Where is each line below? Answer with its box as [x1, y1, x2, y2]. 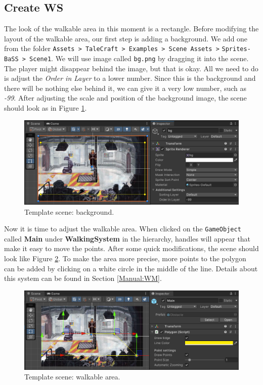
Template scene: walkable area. [24, 371, 120, 382]
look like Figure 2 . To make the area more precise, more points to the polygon [4, 253, 246, 263]
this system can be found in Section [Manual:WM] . [4, 273, 162, 283]
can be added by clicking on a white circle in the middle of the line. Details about [4, 263, 258, 273]
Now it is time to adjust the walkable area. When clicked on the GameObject [4, 223, 241, 234]
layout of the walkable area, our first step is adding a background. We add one [4, 33, 248, 43]
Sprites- [222, 45, 251, 53]
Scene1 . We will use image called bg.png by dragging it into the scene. [29, 53, 249, 64]
